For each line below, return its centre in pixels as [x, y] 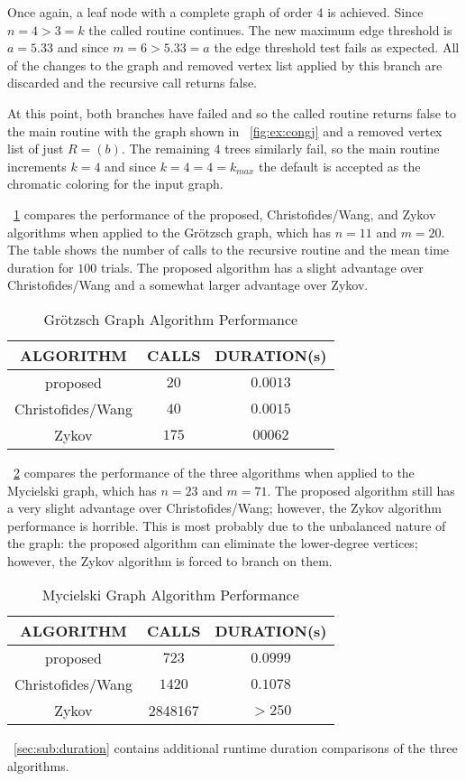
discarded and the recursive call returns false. [132, 83]
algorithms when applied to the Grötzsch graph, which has [169, 232]
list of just [36, 149]
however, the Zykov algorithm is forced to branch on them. [170, 560]
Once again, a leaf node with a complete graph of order [160, 12]
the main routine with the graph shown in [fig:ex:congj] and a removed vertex [225, 130]
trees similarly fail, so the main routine [332, 149]
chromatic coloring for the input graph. [115, 184]
